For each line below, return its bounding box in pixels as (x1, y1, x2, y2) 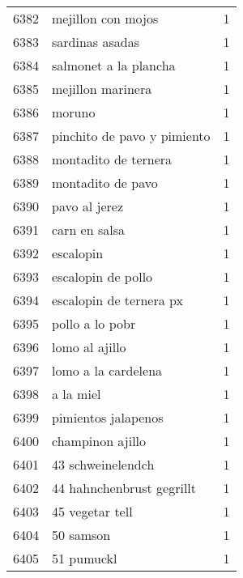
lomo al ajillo (52, 338, 126, 356)
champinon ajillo (52, 431, 147, 450)
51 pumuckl (52, 549, 117, 567)
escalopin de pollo (52, 267, 153, 286)
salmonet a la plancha (52, 56, 176, 74)
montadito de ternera (52, 150, 173, 168)
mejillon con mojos (52, 9, 159, 28)
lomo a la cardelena (52, 361, 163, 380)
